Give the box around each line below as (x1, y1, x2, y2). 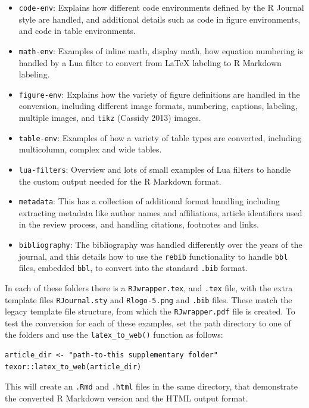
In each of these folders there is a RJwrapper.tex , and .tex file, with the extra (5, 281, 293, 294)
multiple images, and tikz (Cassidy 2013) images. (18, 111, 201, 123)
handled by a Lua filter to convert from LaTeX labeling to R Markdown (18, 56, 282, 68)
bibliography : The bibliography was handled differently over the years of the (18, 238, 302, 250)
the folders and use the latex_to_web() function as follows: (5, 328, 223, 341)
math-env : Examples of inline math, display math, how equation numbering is (18, 44, 304, 57)
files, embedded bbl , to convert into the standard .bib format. (18, 261, 248, 274)
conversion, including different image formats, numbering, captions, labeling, (18, 99, 298, 112)
